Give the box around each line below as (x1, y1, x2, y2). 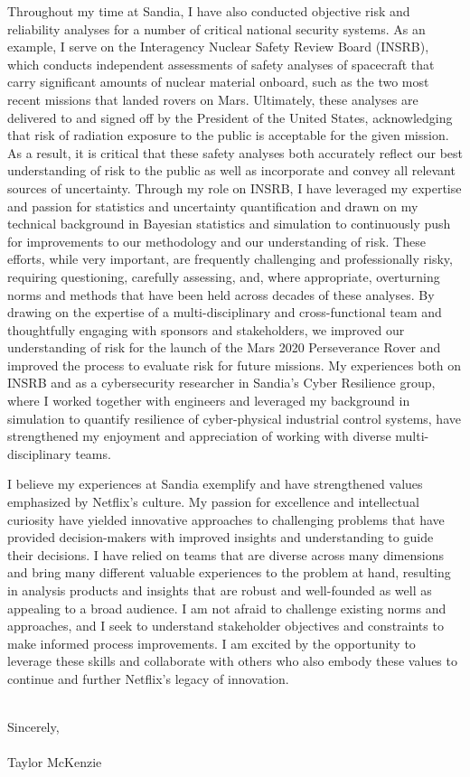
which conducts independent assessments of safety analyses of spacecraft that (7, 54, 435, 73)
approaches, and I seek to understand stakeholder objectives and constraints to (7, 616, 444, 635)
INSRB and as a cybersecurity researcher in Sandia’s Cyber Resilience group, (7, 373, 436, 392)
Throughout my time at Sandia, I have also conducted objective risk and (7, 2, 410, 20)
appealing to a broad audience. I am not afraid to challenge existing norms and (7, 598, 446, 617)
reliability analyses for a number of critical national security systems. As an (7, 19, 426, 38)
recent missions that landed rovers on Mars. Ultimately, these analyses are (7, 89, 418, 108)
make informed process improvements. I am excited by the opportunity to (7, 633, 416, 652)
